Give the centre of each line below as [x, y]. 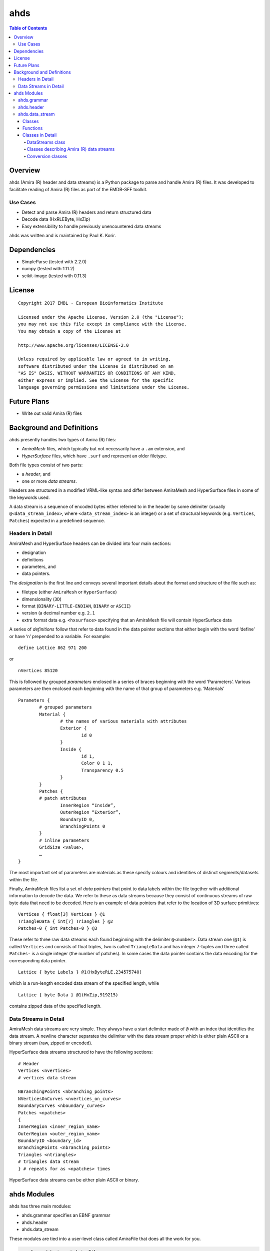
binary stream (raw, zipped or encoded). [51, 1043]
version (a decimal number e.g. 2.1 [58, 613]
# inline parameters [64, 840]
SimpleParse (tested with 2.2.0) [54, 262]
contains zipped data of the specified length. [55, 1006]
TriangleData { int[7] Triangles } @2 [66, 921]
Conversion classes [47, 156]
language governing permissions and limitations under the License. [104, 387]
